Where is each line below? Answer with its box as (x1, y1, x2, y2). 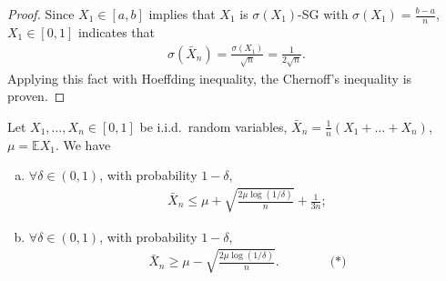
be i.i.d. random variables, (139, 116, 288, 135)
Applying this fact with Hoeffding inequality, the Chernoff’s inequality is (7, 68, 412, 87)
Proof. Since (7, 5, 75, 23)
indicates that (77, 22, 156, 41)
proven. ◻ (7, 86, 66, 105)
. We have (55, 135, 111, 154)
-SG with (298, 5, 349, 23)
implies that (148, 5, 216, 23)
